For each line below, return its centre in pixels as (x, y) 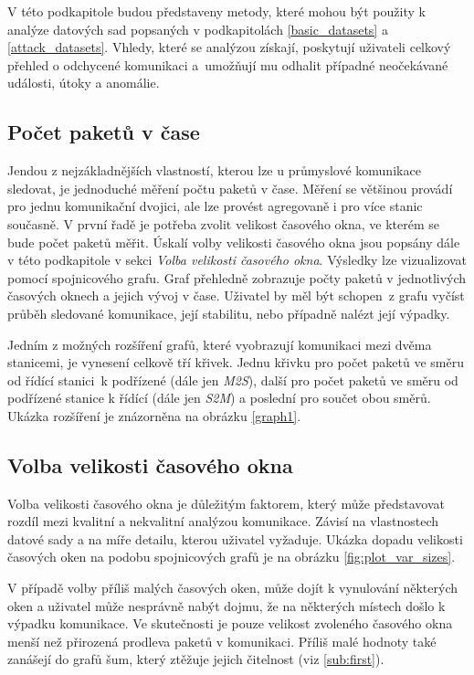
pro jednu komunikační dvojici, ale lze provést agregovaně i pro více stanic (215, 206)
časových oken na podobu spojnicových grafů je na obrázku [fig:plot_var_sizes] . (232, 557)
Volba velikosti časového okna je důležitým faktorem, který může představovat (226, 503)
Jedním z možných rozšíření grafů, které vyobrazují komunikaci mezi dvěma (220, 344)
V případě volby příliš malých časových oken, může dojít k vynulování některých (233, 588)
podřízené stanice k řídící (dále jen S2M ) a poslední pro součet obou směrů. (219, 398)
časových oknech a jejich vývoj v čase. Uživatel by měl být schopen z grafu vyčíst (236, 295)
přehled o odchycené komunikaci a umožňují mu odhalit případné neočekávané (228, 64)
